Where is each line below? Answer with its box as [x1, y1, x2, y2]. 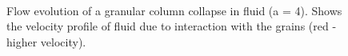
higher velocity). [6, 33, 86, 50]
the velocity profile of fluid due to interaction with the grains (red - [6, 18, 337, 34]
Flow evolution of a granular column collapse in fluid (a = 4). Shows [6, 2, 342, 18]
